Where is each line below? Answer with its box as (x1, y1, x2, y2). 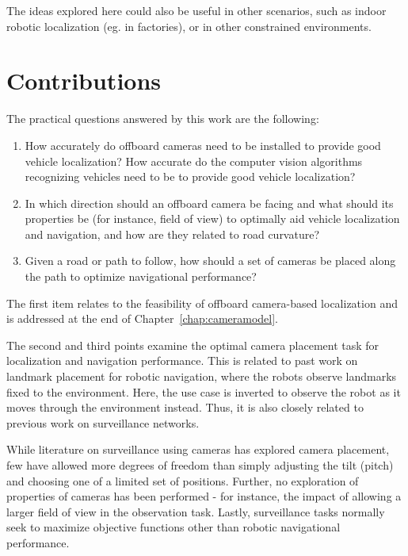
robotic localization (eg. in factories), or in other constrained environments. (6, 17, 372, 34)
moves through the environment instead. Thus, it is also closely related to (6, 399, 364, 416)
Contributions (6, 64, 162, 97)
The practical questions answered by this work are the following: (6, 110, 319, 127)
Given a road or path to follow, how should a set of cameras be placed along (25, 252, 396, 269)
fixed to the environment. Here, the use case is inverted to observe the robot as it (6, 383, 401, 400)
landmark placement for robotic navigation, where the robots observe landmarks (6, 368, 397, 385)
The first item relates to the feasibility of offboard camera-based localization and (6, 294, 398, 311)
